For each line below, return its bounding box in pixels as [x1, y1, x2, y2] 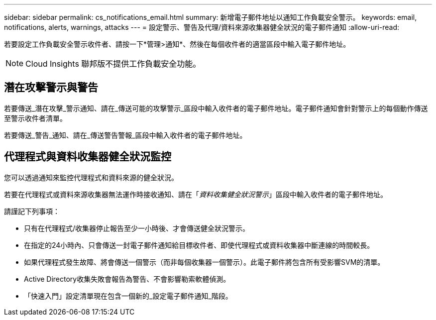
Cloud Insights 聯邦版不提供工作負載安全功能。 [25, 59, 201, 69]
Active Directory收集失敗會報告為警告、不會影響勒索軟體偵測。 [24, 274, 230, 283]
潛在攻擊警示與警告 [4, 81, 98, 94]
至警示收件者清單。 [4, 113, 67, 122]
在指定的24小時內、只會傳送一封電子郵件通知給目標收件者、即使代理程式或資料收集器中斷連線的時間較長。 [24, 240, 374, 249]
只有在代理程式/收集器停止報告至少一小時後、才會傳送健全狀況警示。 [24, 223, 250, 232]
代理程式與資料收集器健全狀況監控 [4, 150, 171, 163]
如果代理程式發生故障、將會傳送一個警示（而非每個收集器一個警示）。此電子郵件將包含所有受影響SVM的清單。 [24, 257, 385, 266]
